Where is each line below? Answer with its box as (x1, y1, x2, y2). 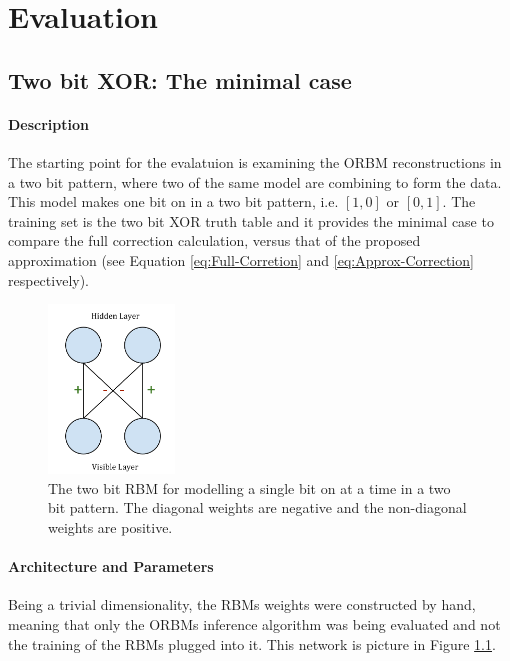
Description (8, 113, 90, 134)
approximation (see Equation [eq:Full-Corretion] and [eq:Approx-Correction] (8, 249, 474, 270)
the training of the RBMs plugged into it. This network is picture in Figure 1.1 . (8, 633, 496, 654)
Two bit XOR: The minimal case (8, 64, 352, 95)
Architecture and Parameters (8, 556, 214, 577)
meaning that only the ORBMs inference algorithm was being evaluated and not (8, 614, 501, 635)
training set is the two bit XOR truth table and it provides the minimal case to (8, 210, 494, 231)
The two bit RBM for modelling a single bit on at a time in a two (48, 477, 451, 498)
